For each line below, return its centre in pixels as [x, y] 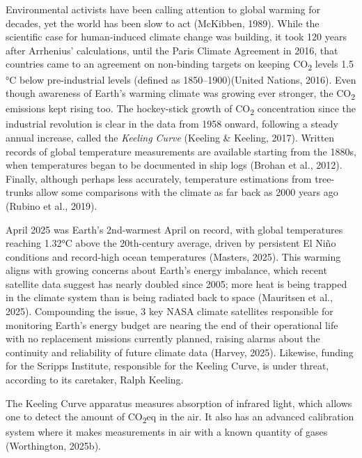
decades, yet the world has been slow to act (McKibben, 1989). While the [163, 23]
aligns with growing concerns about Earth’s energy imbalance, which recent [166, 270]
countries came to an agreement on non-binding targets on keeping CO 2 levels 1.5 [180, 65]
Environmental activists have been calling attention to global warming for [163, 9]
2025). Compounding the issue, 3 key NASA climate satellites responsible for [170, 311]
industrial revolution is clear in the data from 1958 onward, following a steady [172, 124]
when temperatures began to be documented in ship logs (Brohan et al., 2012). [174, 165]
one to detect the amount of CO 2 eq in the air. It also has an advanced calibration [180, 418]
